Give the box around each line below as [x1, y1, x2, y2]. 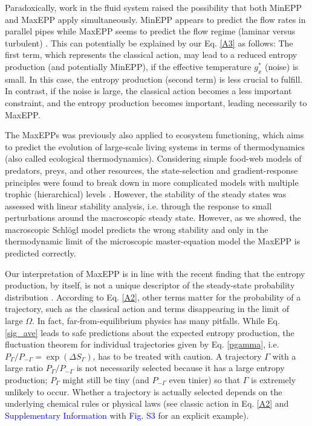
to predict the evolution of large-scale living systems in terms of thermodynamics [5, 140, 305, 153]
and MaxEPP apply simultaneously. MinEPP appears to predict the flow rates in [5, 13, 306, 25]
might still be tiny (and [62, 374, 149, 386]
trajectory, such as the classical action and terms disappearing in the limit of [5, 302, 290, 315]
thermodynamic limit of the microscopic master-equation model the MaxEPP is [5, 235, 301, 247]
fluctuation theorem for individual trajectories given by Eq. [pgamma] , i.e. [5, 338, 279, 351]
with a [272, 349, 296, 362]
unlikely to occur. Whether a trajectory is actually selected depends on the [5, 385, 282, 398]
